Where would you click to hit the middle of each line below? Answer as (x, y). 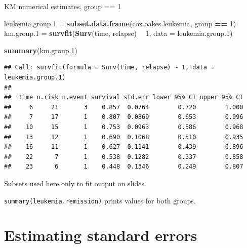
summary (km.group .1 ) (41, 50)
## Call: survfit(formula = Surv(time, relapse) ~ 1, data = (109, 68)
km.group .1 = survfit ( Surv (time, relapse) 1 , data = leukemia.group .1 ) (118, 33)
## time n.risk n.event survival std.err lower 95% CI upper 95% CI (124, 97)
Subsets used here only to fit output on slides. (75, 183)
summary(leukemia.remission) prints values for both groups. (100, 200)
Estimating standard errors (101, 235)
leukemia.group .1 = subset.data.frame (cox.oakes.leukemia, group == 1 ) (120, 23)
